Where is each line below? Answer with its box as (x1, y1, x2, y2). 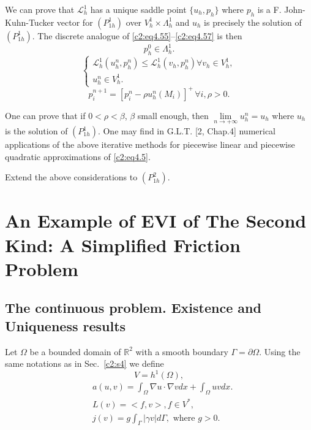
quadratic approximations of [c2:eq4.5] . (5, 150, 151, 163)
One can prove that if (5, 109, 86, 121)
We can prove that (5, 3, 75, 15)
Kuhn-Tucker (5, 15, 54, 28)
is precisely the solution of (204, 15, 302, 28)
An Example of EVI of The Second (5, 208, 307, 233)
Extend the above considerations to (5, 171, 138, 183)
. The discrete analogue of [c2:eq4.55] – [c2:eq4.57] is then (32, 29, 242, 42)
